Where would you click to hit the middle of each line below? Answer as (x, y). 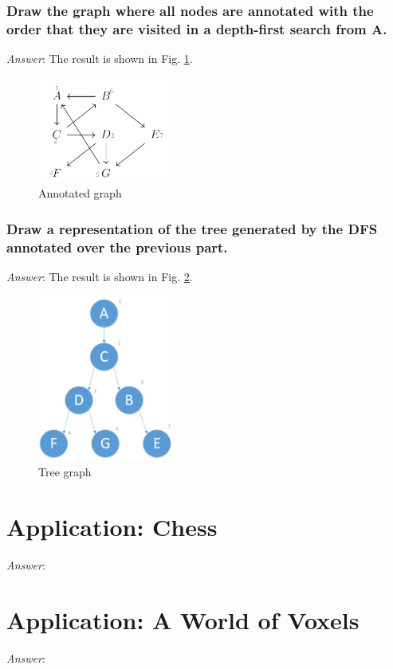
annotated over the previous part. (117, 246)
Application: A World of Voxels (183, 619)
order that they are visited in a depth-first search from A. (197, 28)
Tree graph (65, 472)
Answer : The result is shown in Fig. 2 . (100, 277)
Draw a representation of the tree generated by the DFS (192, 228)
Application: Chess (112, 527)
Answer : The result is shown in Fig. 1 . (100, 59)
